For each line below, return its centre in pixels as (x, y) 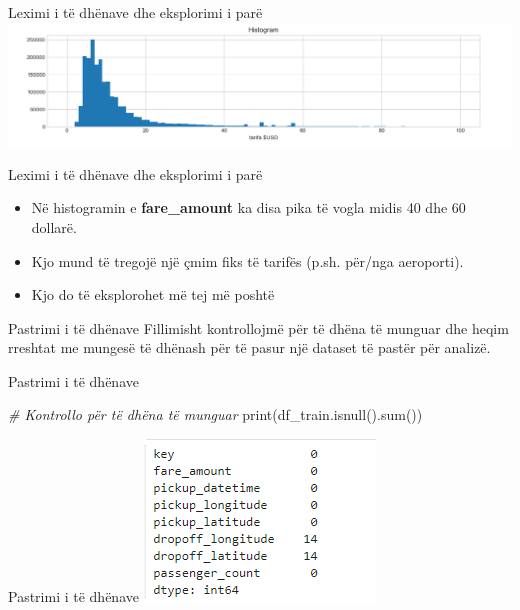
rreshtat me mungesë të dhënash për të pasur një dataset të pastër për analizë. (249, 347)
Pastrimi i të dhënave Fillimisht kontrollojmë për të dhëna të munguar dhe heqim (258, 327)
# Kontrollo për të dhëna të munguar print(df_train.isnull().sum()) (215, 414)
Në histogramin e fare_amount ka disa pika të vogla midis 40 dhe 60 (248, 207)
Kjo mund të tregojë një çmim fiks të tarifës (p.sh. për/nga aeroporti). (247, 260)
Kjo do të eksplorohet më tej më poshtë (153, 294)
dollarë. (54, 226)
